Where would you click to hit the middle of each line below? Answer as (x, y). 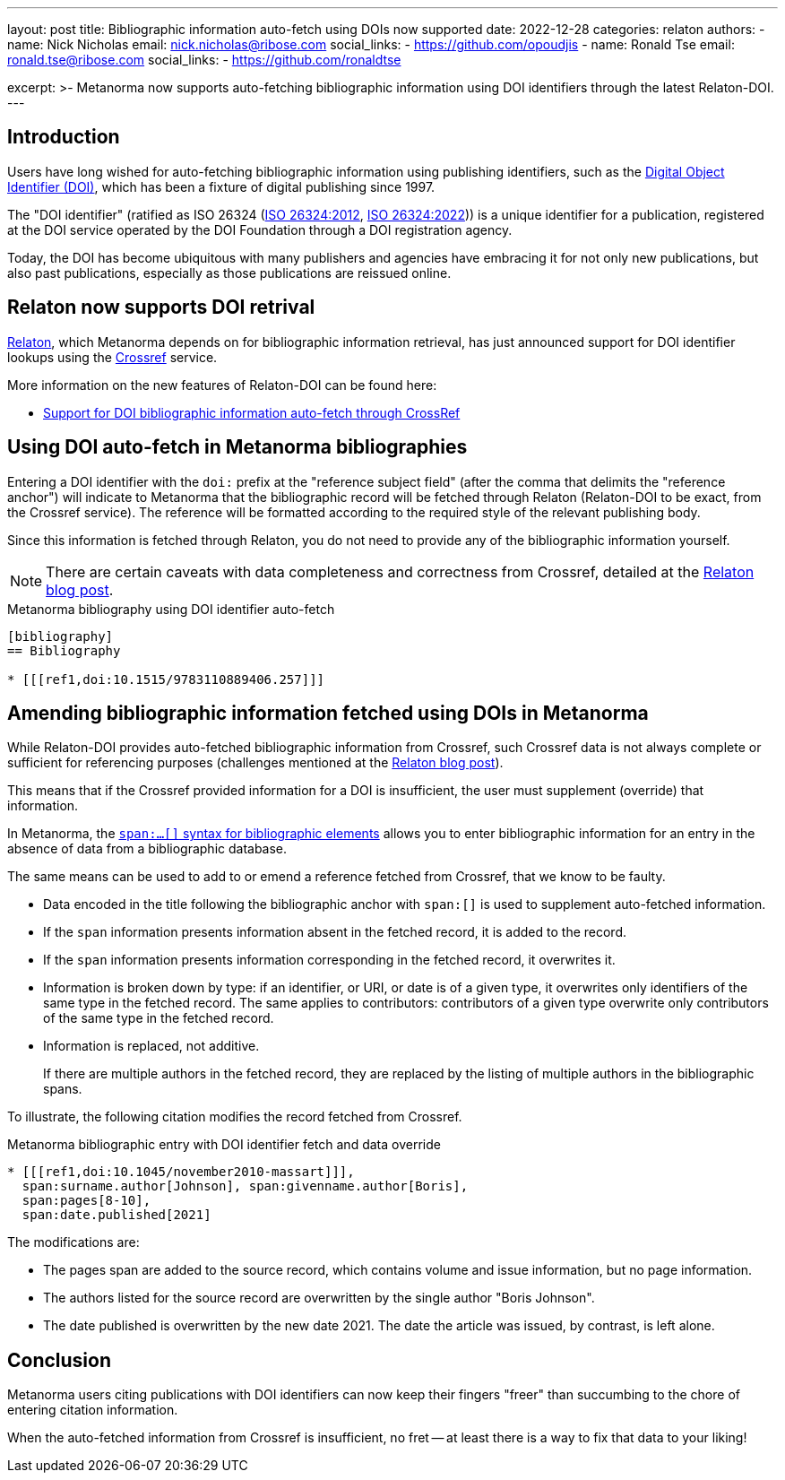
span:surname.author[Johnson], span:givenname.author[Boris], (245, 1186)
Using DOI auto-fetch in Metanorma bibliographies (237, 447)
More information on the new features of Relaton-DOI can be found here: (222, 385)
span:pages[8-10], (86, 1201)
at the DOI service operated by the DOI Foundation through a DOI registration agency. (260, 229)
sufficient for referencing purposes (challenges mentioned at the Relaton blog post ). (255, 763)
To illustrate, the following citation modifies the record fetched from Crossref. (235, 1117)
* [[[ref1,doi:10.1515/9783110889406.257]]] (166, 679)
